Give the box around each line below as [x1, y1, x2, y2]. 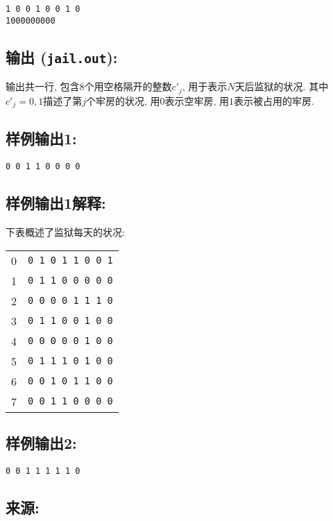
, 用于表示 [182, 79, 228, 94]
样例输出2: [6, 432, 77, 454]
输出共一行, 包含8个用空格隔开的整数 [6, 79, 172, 94]
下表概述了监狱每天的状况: [6, 225, 125, 239]
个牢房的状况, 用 [85, 93, 160, 108]
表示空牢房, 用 [164, 93, 230, 108]
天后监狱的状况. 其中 [234, 79, 329, 94]
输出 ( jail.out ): [6, 46, 118, 67]
